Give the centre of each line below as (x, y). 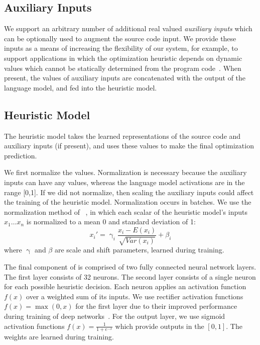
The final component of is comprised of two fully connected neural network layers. (130, 266)
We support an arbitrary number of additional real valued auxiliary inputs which (128, 28)
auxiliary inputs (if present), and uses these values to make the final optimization (129, 146)
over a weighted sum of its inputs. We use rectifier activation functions (135, 296)
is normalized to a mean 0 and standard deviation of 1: (111, 222)
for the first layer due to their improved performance (156, 306)
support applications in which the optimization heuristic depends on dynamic (123, 58)
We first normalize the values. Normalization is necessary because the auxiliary (125, 172)
